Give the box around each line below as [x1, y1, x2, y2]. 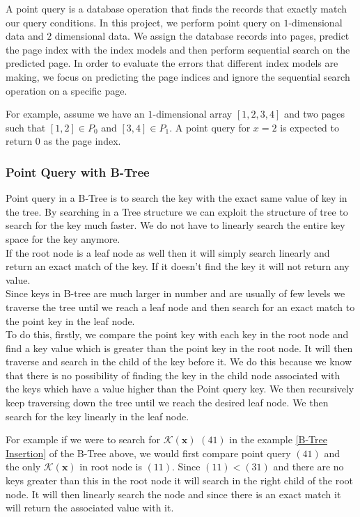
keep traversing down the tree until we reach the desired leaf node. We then [6, 395, 329, 410]
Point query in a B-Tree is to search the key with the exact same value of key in [6, 191, 347, 205]
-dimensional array [152, 106, 233, 121]
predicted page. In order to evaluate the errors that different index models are [6, 56, 338, 70]
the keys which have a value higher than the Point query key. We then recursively [6, 381, 354, 396]
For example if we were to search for [6, 432, 161, 447]
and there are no [273, 459, 344, 474]
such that [6, 120, 46, 134]
